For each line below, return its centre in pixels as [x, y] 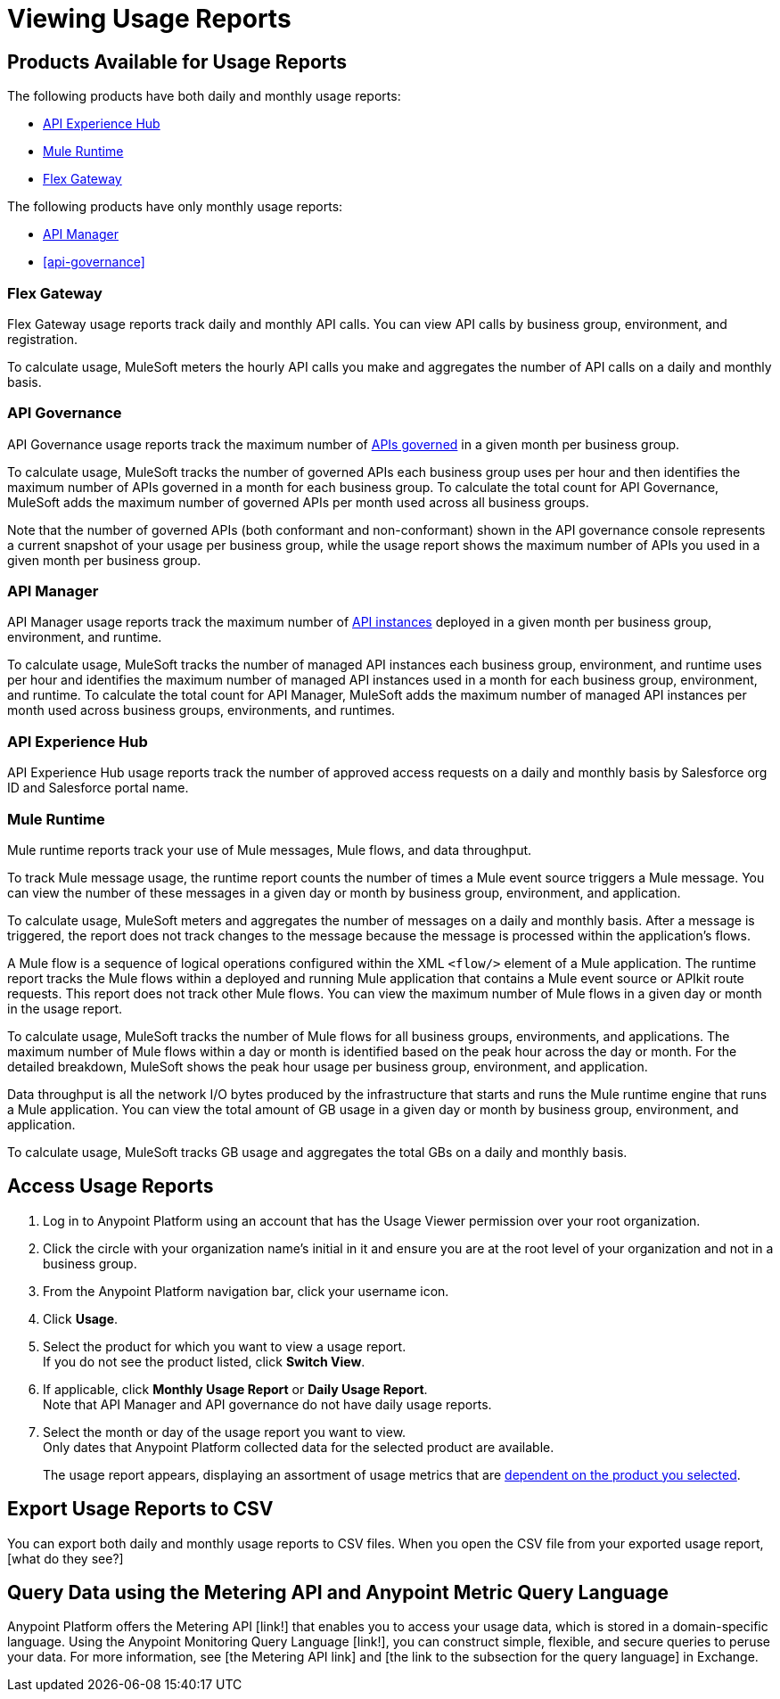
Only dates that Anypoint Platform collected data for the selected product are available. [299, 1447]
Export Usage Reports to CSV [140, 1509]
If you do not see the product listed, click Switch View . [204, 1361]
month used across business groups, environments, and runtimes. [201, 710]
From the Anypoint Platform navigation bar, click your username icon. [246, 1291]
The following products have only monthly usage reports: [175, 207]
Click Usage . [81, 1318]
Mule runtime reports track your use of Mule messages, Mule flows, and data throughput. [270, 849]
